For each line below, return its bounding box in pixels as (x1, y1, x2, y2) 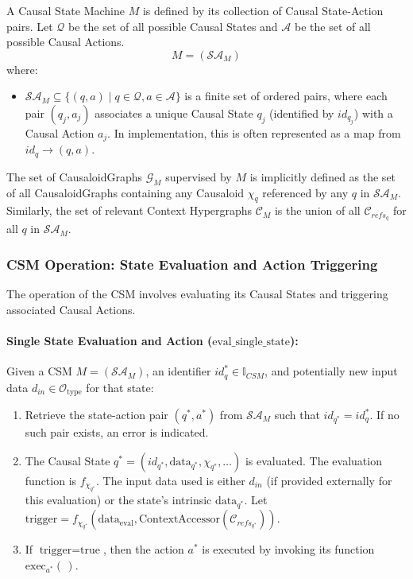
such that (274, 406, 320, 423)
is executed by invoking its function (202, 541, 375, 558)
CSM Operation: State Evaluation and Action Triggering (6, 254, 378, 274)
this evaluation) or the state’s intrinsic (25, 492, 212, 508)
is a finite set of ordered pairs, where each (184, 87, 388, 104)
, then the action (102, 541, 184, 558)
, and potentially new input (264, 363, 398, 379)
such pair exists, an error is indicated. (25, 424, 209, 441)
